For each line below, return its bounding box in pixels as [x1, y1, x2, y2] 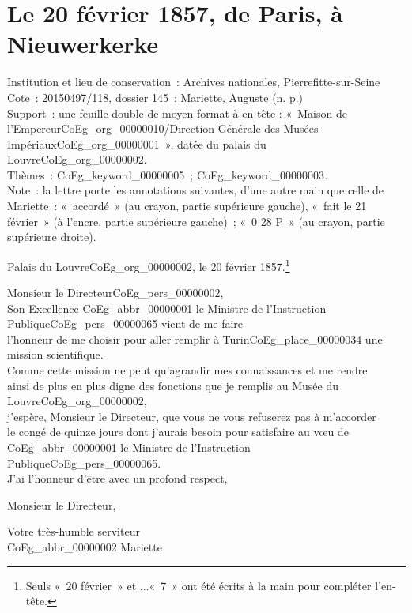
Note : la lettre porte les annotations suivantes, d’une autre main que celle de [7, 182, 384, 198]
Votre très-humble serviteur [7, 523, 140, 540]
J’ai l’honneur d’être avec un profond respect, [7, 470, 228, 487]
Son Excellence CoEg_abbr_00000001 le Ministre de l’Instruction [7, 299, 327, 316]
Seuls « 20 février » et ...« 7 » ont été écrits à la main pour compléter [25, 577, 372, 593]
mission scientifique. [7, 346, 104, 363]
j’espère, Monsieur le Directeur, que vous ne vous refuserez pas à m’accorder [7, 408, 376, 424]
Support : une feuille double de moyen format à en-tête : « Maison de [7, 104, 347, 121]
